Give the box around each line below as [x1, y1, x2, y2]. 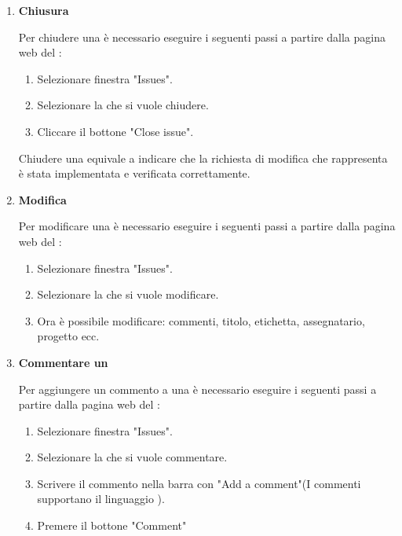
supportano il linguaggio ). [37, 490, 165, 507]
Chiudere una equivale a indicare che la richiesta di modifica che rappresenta [18, 149, 388, 166]
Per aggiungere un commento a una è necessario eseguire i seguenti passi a [18, 380, 377, 397]
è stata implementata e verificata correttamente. [18, 165, 250, 182]
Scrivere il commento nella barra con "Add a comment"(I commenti [37, 475, 361, 491]
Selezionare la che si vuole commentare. [37, 449, 228, 465]
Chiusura [18, 2, 69, 18]
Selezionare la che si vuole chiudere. [37, 97, 209, 113]
